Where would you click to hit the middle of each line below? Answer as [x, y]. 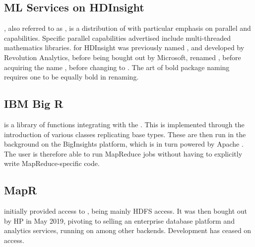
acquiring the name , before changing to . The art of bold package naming [117, 67]
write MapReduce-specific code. [52, 163]
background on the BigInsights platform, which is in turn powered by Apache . [124, 144]
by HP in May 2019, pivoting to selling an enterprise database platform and [119, 220]
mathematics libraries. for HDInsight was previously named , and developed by [124, 47]
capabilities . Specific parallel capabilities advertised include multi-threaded [117, 38]
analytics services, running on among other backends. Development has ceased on [128, 230]
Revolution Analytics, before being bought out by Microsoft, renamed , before [123, 57]
